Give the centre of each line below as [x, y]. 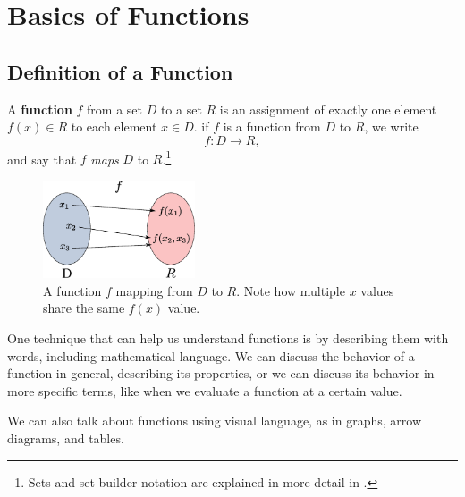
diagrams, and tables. [66, 438]
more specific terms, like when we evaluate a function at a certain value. [205, 390]
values [377, 290]
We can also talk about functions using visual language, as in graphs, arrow [215, 421]
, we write [391, 126]
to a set [181, 109]
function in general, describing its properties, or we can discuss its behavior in [221, 373]
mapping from [154, 290]
